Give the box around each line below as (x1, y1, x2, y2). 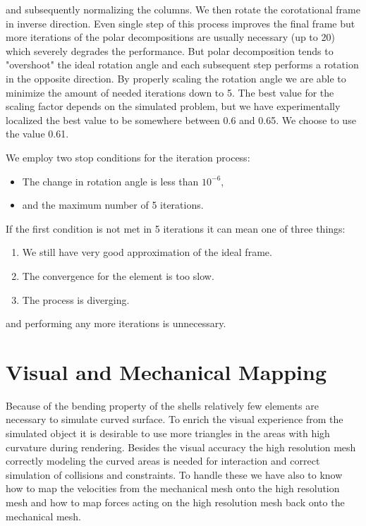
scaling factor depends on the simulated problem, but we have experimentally (6, 99, 341, 114)
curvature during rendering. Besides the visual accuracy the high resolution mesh (6, 439, 356, 454)
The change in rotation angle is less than (22, 173, 199, 188)
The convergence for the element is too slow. (22, 268, 214, 283)
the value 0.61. (6, 126, 69, 141)
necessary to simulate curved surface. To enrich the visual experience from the (6, 412, 343, 427)
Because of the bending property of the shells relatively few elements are (6, 398, 319, 412)
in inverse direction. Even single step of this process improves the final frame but (6, 16, 355, 30)
